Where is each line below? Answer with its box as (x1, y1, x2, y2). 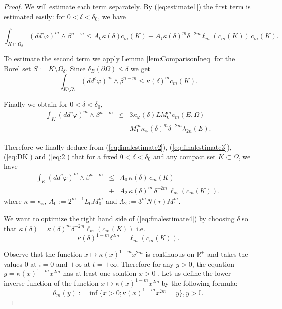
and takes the (207, 249, 248, 259)
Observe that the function (4, 249, 82, 259)
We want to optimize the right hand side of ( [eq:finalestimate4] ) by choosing (4, 213, 235, 224)
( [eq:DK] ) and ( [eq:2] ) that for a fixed (4, 151, 118, 161)
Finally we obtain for (4, 99, 68, 109)
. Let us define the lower (158, 268, 231, 278)
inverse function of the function (4, 277, 99, 288)
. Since (66, 63, 86, 73)
